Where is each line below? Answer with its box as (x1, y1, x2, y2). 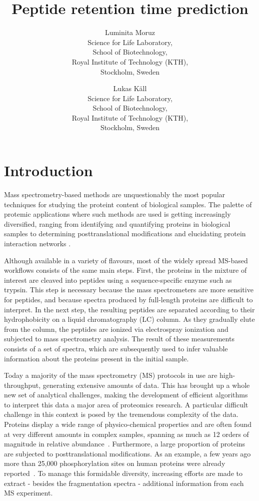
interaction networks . (4, 238, 71, 248)
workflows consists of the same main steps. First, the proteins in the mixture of (4, 265, 247, 275)
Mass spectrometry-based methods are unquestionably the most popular (4, 189, 225, 199)
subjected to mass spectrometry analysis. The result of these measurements (4, 333, 234, 344)
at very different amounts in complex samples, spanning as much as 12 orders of (4, 428, 249, 439)
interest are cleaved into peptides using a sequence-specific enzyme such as (4, 274, 232, 285)
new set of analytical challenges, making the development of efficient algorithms (4, 389, 248, 400)
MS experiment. (4, 487, 53, 498)
